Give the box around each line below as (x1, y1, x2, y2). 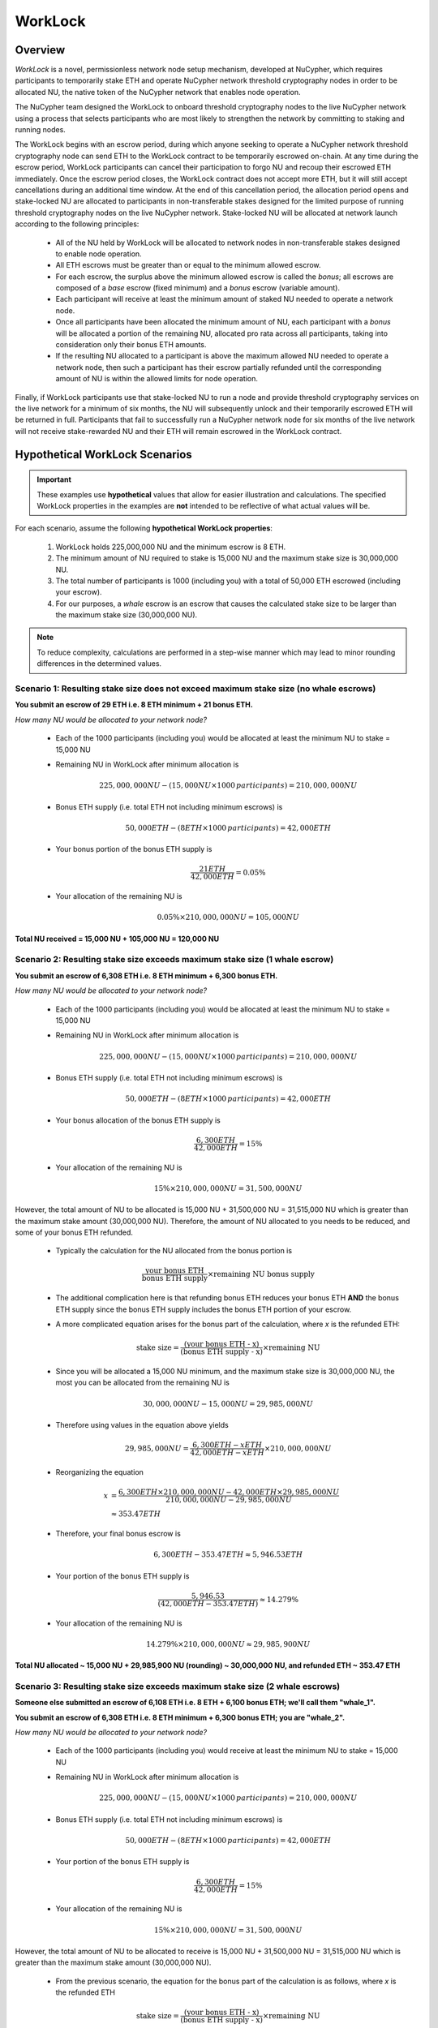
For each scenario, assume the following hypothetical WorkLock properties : (15, 523, 273, 533)
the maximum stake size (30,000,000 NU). (55, 610, 198, 620)
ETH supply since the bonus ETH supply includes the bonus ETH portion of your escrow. (55, 1304, 352, 1314)
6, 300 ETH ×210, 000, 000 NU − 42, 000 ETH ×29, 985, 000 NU (118, 1488, 340, 1497)
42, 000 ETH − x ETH (190, 1448, 265, 1458)
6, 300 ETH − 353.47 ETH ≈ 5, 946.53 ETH (152, 1550, 303, 1559)
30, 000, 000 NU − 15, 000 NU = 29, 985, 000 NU (143, 1399, 314, 1408)
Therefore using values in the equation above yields (55, 1420, 229, 1429)
